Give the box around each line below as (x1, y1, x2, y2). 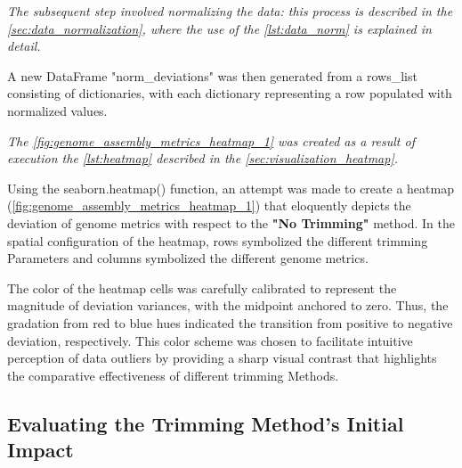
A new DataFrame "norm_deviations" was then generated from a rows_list (7, 66, 417, 85)
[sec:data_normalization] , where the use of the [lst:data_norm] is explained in (7, 19, 432, 37)
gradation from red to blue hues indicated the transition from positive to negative (7, 313, 453, 332)
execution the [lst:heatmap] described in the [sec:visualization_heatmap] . (7, 149, 398, 168)
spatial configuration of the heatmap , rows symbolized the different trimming (7, 231, 428, 250)
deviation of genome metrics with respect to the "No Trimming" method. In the (7, 213, 455, 232)
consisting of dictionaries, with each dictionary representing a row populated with (7, 84, 452, 103)
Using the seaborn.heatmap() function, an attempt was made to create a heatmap (7, 178, 454, 197)
